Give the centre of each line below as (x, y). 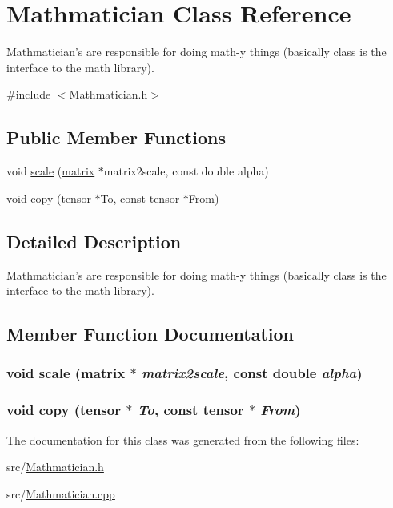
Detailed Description (94, 241)
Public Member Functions (116, 137)
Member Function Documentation (150, 334)
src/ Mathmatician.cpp (61, 493)
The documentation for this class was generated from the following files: (183, 439)
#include (29, 94)
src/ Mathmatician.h (55, 467)
